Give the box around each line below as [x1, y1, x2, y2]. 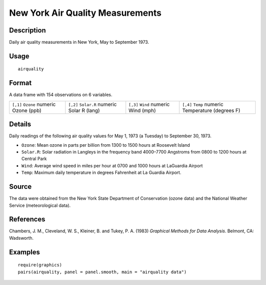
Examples [9, 248, 40, 256]
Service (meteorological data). [9, 202, 71, 208]
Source [9, 183, 32, 191]
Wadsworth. [9, 235, 34, 241]
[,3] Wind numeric [128, 101, 170, 108]
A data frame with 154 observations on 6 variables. [9, 92, 113, 98]
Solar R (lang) [68, 107, 100, 114]
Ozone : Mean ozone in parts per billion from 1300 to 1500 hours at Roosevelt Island [21, 142, 190, 148]
